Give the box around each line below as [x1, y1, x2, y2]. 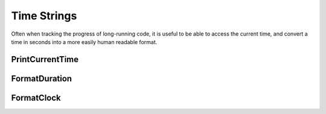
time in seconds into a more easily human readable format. [11, 38, 158, 45]
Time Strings [11, 9, 77, 22]
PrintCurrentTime [11, 54, 79, 65]
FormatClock [11, 92, 61, 103]
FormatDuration [11, 73, 72, 84]
